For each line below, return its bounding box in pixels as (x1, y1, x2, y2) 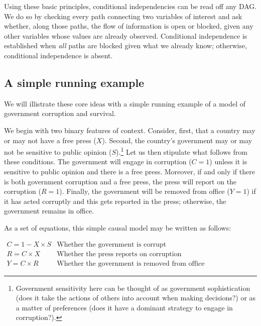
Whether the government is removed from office (57, 260, 205, 267)
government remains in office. (4, 205, 94, 216)
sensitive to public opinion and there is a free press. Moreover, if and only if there (4, 166, 255, 176)
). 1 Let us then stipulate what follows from (116, 145, 247, 157)
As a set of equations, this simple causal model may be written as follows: (4, 222, 231, 233)
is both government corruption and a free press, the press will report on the (4, 176, 237, 186)
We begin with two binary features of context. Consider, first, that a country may (4, 125, 255, 135)
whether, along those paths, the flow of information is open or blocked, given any (4, 21, 253, 31)
